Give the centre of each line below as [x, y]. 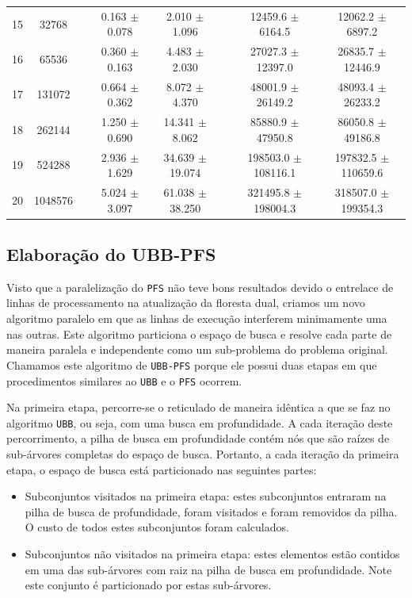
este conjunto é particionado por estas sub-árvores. [148, 585]
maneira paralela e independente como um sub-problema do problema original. [197, 349]
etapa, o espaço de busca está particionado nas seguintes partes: [162, 469]
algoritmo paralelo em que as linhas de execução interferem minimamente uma [197, 318]
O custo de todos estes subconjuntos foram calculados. [157, 527]
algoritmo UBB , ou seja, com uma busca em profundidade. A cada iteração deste [200, 422]
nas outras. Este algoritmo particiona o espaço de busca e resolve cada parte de [199, 333]
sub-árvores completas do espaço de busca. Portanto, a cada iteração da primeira [203, 454]
